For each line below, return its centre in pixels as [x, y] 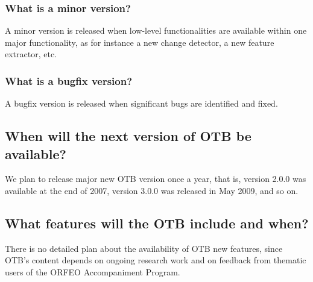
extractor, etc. [31, 54]
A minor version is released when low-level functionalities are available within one [156, 30]
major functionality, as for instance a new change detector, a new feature [140, 42]
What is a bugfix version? [69, 80]
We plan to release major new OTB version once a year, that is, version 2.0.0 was [156, 179]
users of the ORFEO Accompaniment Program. [93, 271]
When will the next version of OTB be [128, 136]
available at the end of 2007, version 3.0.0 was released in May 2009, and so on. [152, 190]
